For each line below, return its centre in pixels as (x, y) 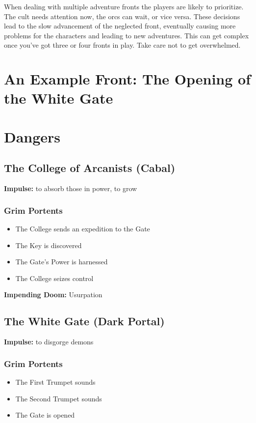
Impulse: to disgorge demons (49, 342)
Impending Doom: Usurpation (53, 295)
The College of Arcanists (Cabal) (90, 168)
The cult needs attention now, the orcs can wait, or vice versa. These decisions (122, 16)
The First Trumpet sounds (55, 381)
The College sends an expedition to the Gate (83, 228)
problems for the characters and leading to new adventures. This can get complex (127, 35)
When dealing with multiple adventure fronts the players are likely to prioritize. (124, 6)
